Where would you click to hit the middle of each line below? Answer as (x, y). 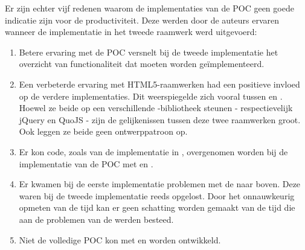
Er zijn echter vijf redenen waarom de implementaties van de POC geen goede (149, 8)
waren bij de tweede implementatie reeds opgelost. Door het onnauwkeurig (157, 195)
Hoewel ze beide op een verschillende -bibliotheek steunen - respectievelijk (156, 108)
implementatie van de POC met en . (86, 163)
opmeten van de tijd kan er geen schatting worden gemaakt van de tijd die (157, 207)
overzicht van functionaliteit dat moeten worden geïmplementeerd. (142, 64)
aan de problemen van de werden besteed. (96, 219)
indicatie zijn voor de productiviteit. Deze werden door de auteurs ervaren (142, 20)
